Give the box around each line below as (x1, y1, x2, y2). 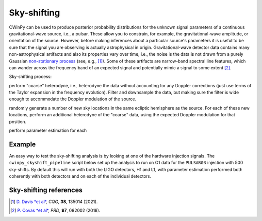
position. (9, 119, 27, 125)
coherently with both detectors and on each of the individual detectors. (9, 174, 151, 179)
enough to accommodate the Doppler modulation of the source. (9, 96, 137, 102)
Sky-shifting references (9, 186, 82, 194)
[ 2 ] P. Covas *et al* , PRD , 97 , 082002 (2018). (10, 207, 100, 213)
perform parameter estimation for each (9, 127, 87, 133)
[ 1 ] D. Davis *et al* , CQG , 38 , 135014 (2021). (10, 199, 98, 205)
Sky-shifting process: (9, 74, 52, 79)
